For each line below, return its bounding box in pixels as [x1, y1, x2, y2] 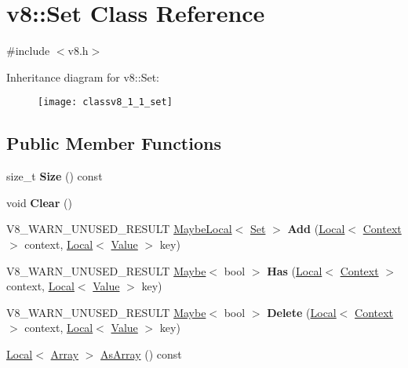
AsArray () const [100, 345, 182, 362]
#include [6, 42, 50, 59]
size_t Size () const [6, 168, 103, 184]
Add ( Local [287, 220, 345, 237]
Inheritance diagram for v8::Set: [6, 68, 159, 85]
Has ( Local [267, 262, 322, 279]
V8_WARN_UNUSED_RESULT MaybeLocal [6, 220, 232, 237]
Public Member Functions [6, 131, 221, 155]
